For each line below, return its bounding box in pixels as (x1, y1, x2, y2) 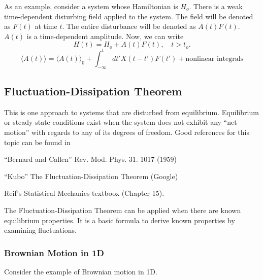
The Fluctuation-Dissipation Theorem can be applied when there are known (4, 205, 241, 216)
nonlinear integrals (185, 55, 244, 62)
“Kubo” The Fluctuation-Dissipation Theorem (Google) (4, 170, 178, 181)
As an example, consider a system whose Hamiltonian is (4, 1, 178, 11)
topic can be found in (4, 136, 71, 147)
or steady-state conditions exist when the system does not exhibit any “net (4, 117, 237, 127)
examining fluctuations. (4, 225, 77, 235)
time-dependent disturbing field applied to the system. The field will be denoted (4, 11, 253, 21)
